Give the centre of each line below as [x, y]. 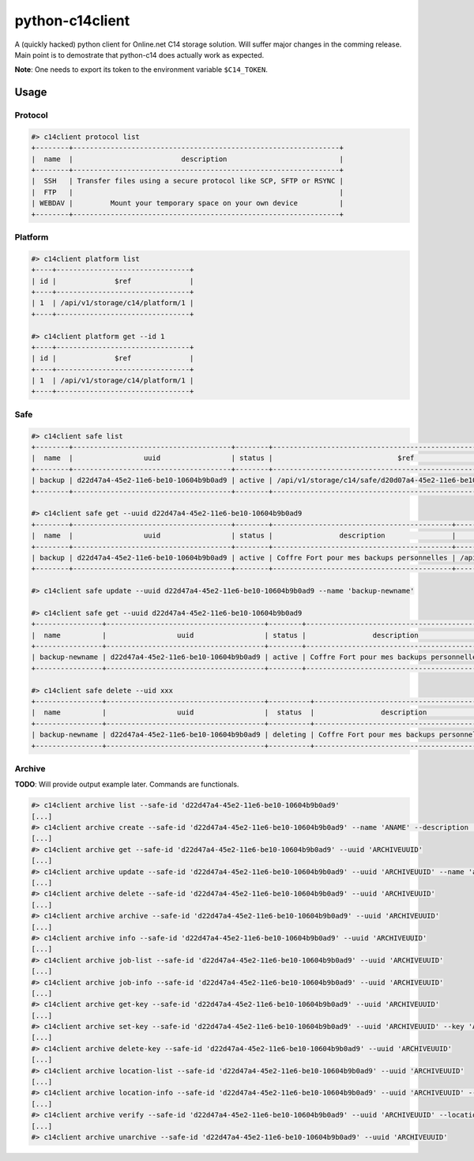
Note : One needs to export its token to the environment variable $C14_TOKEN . [141, 70]
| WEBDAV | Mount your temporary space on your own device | [187, 203]
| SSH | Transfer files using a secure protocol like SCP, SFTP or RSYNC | [187, 181]
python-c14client [72, 21]
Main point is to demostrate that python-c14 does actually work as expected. [139, 55]
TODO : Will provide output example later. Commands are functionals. [127, 784]
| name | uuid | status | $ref [223, 458]
